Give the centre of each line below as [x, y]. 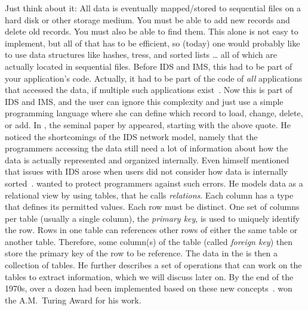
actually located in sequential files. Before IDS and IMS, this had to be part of [149, 66]
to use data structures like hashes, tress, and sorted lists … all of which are [141, 55]
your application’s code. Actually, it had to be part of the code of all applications [154, 78]
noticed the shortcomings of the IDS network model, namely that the [131, 136]
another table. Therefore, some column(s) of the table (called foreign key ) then [149, 241]
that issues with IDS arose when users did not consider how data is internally [147, 171]
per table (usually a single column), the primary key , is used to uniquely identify [153, 218]
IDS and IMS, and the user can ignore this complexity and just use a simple [144, 101]
